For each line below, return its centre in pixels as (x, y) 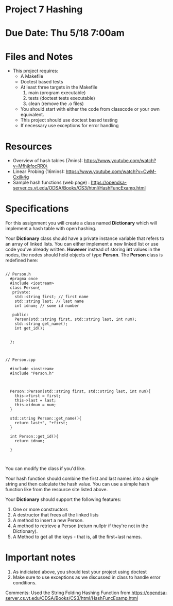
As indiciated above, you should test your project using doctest (80, 572)
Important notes (41, 558)
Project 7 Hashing (44, 10)
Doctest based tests (42, 82)
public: (20, 315)
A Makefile (32, 76)
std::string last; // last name (49, 301)
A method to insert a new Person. (48, 521)
